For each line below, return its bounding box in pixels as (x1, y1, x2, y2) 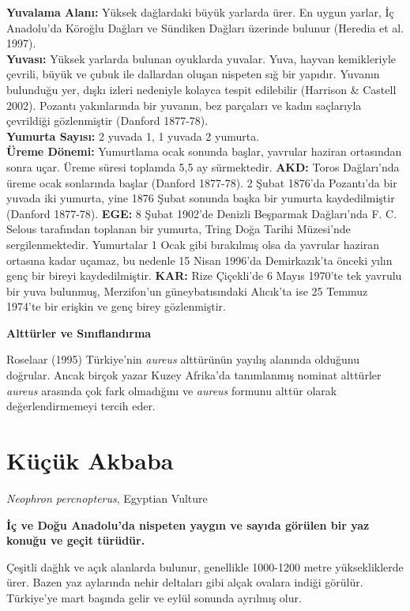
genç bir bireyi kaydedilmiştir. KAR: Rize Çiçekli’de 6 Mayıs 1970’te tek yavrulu (6, 267, 402, 284)
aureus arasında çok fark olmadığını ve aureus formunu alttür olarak (6, 382, 337, 398)
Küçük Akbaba (6, 444, 174, 477)
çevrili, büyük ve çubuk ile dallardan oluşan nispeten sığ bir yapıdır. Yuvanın (6, 66, 380, 82)
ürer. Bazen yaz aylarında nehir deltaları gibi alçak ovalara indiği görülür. (6, 574, 363, 590)
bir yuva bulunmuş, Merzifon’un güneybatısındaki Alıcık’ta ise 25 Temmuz (6, 282, 368, 299)
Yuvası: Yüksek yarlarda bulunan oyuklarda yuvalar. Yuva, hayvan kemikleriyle (6, 50, 396, 66)
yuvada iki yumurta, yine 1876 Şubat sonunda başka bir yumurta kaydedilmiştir (6, 190, 395, 206)
